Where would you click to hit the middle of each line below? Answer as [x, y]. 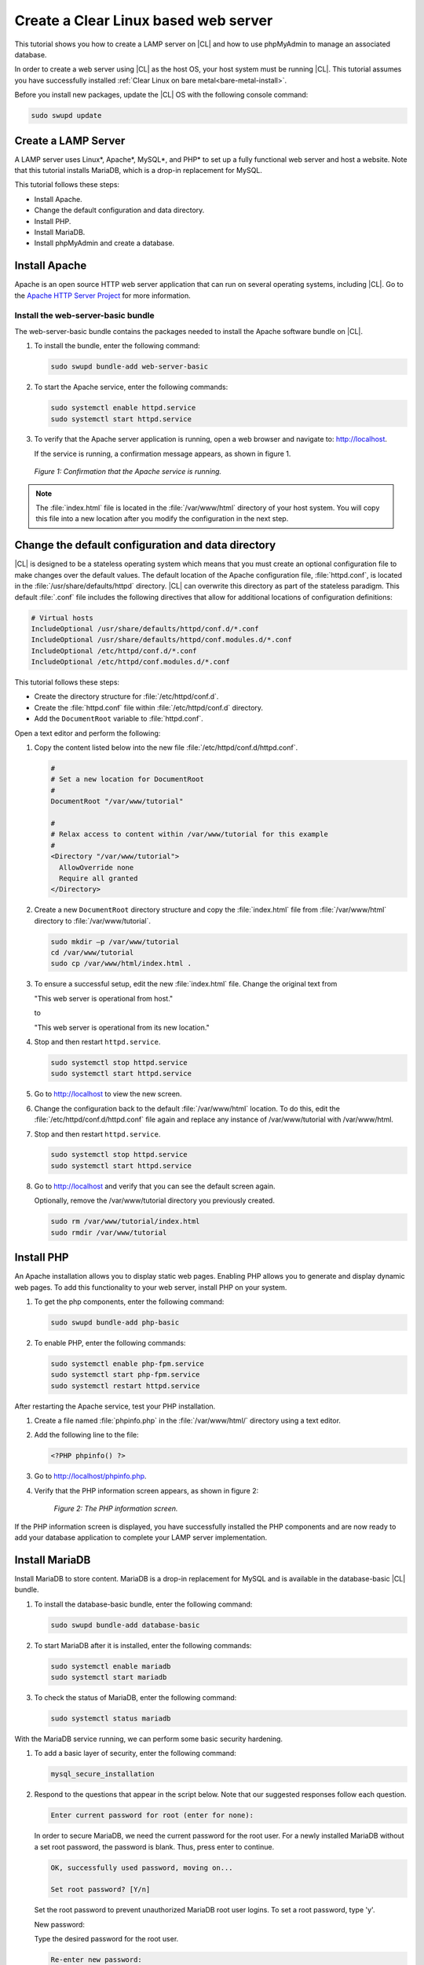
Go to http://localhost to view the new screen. [108, 1094]
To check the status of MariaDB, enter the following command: [135, 1697]
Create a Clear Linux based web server [144, 20]
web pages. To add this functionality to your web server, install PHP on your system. [151, 1287]
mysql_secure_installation [102, 1774]
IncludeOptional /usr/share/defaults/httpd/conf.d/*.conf [145, 628]
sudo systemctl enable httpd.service [123, 408]
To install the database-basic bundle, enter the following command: [143, 1604]
